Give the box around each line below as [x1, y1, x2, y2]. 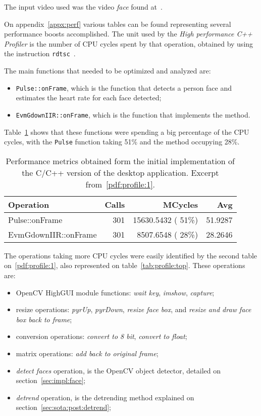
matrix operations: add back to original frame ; [16, 348, 159, 358]
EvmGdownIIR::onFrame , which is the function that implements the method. [16, 109, 250, 120]
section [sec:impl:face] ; [16, 375, 86, 386]
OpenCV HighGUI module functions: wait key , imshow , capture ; [16, 287, 215, 297]
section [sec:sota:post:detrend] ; [16, 402, 112, 412]
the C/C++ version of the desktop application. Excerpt [22, 166, 219, 178]
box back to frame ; [16, 314, 72, 324]
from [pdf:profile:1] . [85, 178, 155, 190]
